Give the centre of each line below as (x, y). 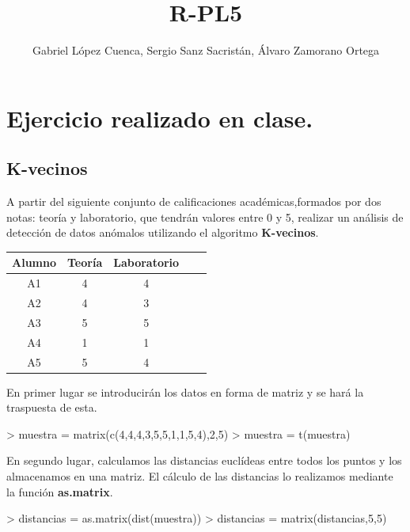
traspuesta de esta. (52, 407)
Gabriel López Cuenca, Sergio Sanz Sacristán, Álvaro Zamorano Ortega (206, 50)
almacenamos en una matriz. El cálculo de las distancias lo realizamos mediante (200, 476)
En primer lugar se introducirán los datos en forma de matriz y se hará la (185, 391)
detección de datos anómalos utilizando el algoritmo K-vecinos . (163, 232)
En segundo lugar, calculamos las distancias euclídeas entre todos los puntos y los (204, 460)
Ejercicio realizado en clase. (160, 118)
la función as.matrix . (60, 491)
